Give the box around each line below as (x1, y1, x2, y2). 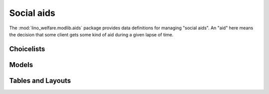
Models (9, 60, 33, 69)
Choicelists (9, 45, 45, 53)
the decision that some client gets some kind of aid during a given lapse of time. (9, 31, 174, 37)
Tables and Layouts (9, 76, 71, 85)
